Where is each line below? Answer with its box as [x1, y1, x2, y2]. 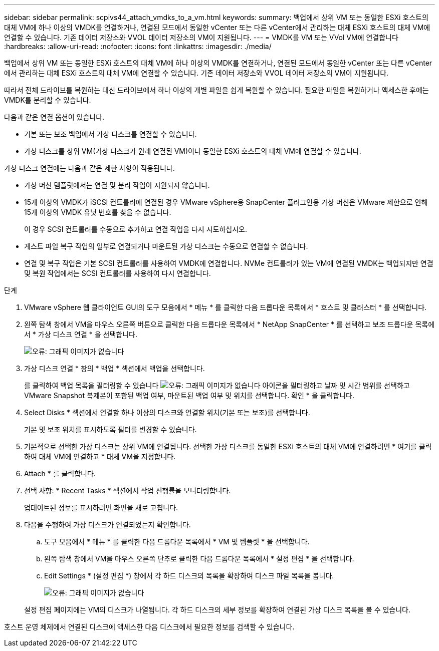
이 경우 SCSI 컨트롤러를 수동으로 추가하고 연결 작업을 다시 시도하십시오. [24, 225, 247, 233]
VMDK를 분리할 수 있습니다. [4, 96, 91, 104]
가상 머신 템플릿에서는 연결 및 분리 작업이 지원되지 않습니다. [24, 181, 210, 189]
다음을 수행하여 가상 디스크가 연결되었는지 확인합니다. [24, 520, 191, 529]
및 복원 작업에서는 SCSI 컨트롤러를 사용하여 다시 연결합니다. [24, 269, 211, 277]
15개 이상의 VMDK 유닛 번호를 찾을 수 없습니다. [24, 208, 171, 216]
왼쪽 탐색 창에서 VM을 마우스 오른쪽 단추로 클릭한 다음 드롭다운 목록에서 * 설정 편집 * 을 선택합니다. [44, 554, 354, 563]
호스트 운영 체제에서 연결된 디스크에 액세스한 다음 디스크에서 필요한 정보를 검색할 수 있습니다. [4, 622, 295, 631]
